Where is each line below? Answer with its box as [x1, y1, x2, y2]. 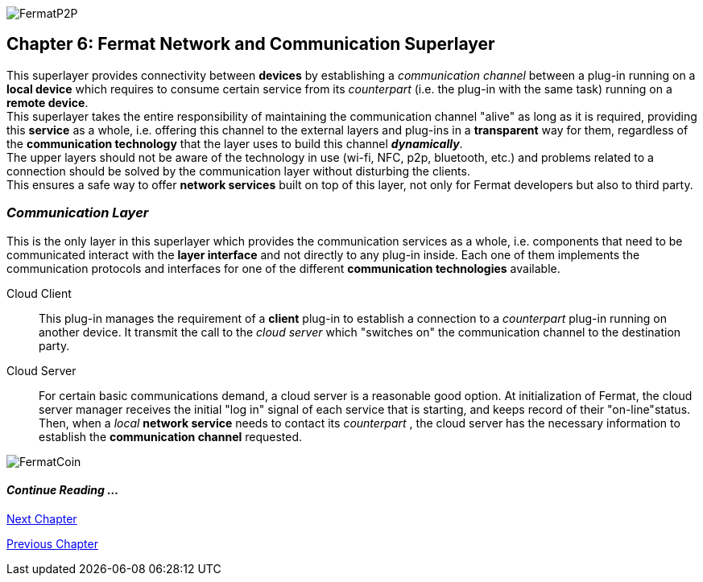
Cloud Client [6, 286, 72, 300]
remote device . [6, 95, 89, 109]
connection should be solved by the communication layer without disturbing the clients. [6, 163, 470, 178]
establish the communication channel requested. [39, 429, 303, 444]
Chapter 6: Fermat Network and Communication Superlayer [6, 34, 495, 55]
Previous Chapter [6, 536, 98, 551]
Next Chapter [6, 511, 77, 526]
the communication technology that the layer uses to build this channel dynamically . [6, 136, 463, 151]
